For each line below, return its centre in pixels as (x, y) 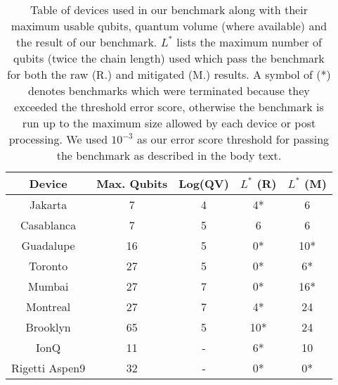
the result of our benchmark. (87, 42)
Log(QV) (204, 183)
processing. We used (58, 139)
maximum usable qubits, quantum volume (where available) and (169, 26)
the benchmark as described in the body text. (169, 155)
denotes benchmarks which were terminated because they (169, 90)
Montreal (48, 307)
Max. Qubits (132, 183)
